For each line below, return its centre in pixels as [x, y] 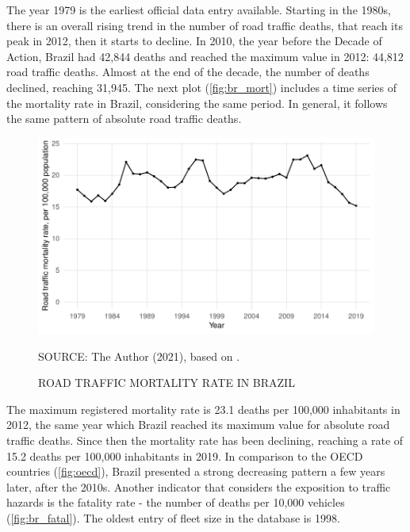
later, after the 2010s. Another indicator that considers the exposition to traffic [199, 486]
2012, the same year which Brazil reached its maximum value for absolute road [198, 425]
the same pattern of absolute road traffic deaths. [124, 119]
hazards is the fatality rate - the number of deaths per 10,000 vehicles [176, 502]
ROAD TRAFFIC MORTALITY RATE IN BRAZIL [167, 383]
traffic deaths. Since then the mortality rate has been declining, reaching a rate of [205, 440]
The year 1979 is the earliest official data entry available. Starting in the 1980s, [199, 10]
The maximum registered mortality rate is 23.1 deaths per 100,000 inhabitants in [203, 409]
